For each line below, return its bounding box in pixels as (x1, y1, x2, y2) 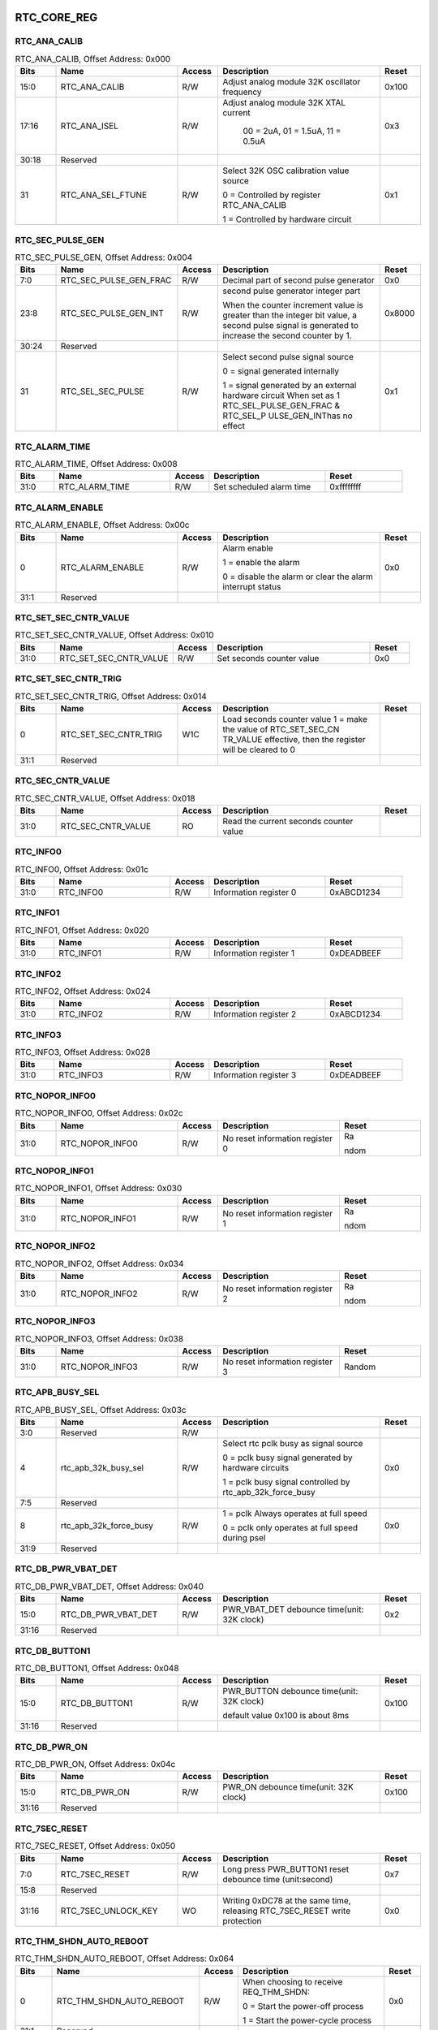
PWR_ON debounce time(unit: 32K (222, 1782, 354, 1793)
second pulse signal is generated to (222, 320, 359, 331)
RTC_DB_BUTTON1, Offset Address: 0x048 (15, 1663, 179, 1674)
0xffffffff (329, 482, 362, 493)
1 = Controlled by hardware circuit (222, 214, 352, 225)
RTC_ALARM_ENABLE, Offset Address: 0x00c (15, 520, 190, 531)
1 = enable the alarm (222, 556, 300, 568)
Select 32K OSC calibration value (222, 165, 350, 176)
